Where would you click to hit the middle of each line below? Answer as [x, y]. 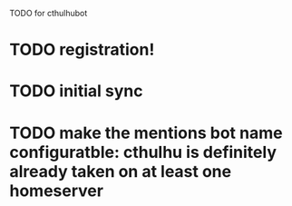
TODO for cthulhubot [49, 13]
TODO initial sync [76, 91]
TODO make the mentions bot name [146, 133]
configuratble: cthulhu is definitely [143, 152]
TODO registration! [82, 50]
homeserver [57, 191]
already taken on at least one [121, 171]
